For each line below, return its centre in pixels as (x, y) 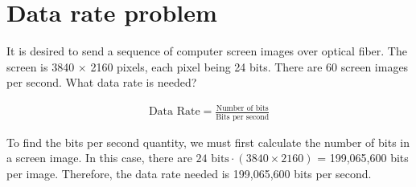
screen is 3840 (41, 66)
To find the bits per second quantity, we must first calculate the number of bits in (208, 142)
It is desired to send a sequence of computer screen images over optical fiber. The (207, 51)
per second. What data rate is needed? (102, 82)
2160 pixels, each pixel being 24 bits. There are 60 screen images (249, 66)
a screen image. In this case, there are (99, 158)
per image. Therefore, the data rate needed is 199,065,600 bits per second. (189, 173)
